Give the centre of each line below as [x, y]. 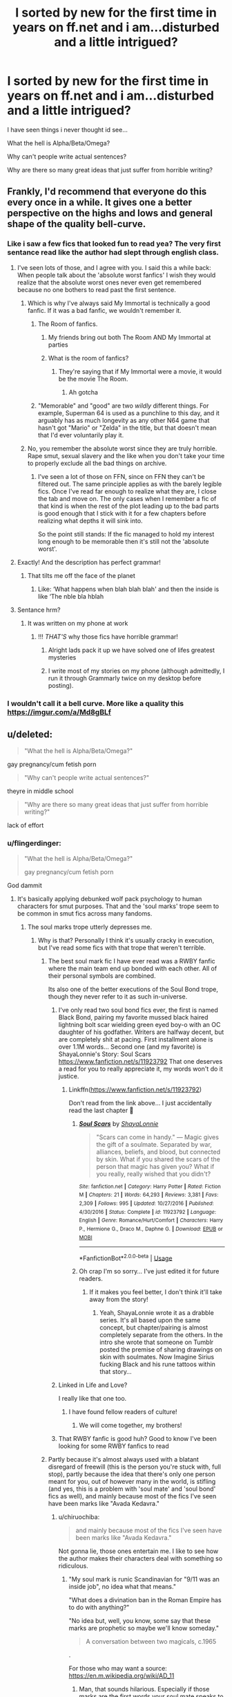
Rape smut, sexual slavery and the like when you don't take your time [126, 455]
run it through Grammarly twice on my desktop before [125, 678]
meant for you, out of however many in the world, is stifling [132, 1482]
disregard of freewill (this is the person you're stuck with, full [134, 1467]
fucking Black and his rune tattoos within [158, 1364]
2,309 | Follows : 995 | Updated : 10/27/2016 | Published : [146, 1203]
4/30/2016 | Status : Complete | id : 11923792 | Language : [147, 1212]
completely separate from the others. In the [161, 1335]
